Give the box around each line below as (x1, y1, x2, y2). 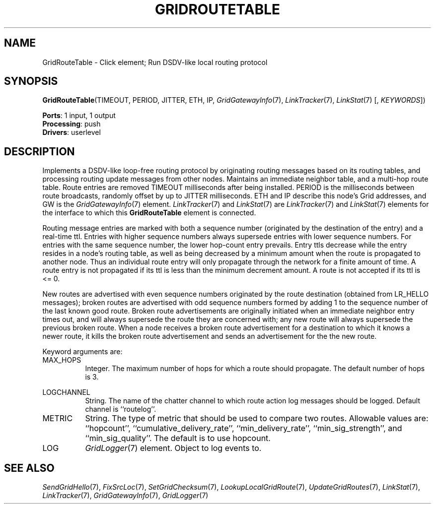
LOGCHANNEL (42, 388, 90, 397)
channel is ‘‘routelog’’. (85, 405, 156, 414)
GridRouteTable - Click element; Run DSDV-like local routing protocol (42, 58, 268, 66)
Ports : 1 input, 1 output (42, 111, 116, 120)
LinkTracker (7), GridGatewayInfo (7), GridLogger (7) (42, 491, 209, 500)
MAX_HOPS (42, 356, 81, 365)
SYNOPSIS (4, 75, 58, 88)
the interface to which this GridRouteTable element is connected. (42, 208, 256, 217)
